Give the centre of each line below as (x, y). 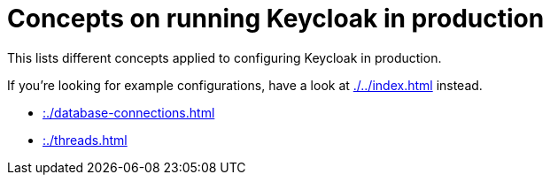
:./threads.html (85, 140)
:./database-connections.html (129, 112)
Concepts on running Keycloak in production (276, 19)
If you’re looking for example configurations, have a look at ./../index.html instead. (245, 85)
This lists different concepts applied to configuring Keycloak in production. (225, 57)
